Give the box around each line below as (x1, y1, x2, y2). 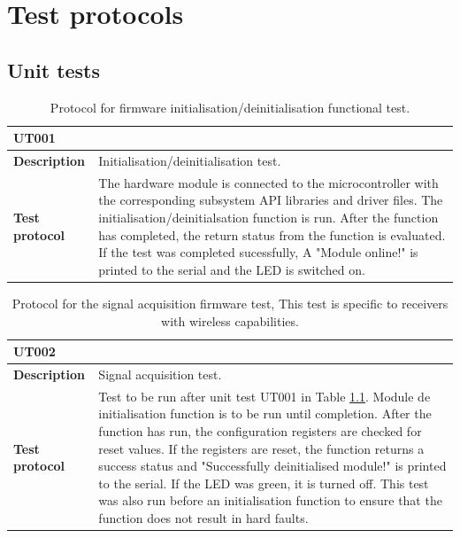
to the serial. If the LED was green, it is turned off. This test (98, 473, 429, 492)
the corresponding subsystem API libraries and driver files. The (98, 191, 443, 209)
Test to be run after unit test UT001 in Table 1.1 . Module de (98, 386, 431, 405)
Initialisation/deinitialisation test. (98, 152, 281, 170)
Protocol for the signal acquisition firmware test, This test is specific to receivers (11, 293, 448, 312)
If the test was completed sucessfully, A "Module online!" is (98, 243, 418, 261)
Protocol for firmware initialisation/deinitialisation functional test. (50, 97, 410, 116)
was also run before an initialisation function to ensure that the (98, 491, 442, 510)
